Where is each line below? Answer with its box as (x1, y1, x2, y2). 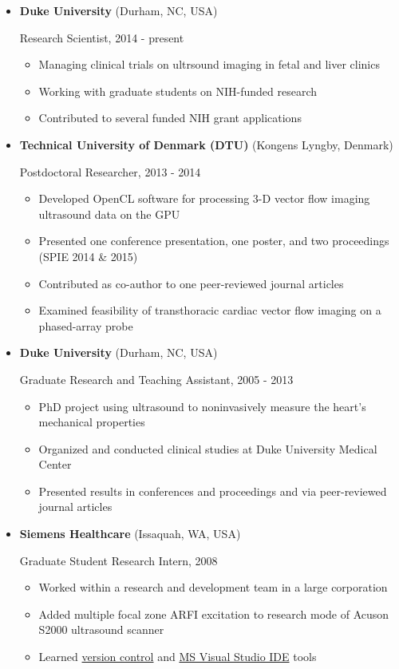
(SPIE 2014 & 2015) (38, 247, 138, 264)
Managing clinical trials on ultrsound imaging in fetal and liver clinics (38, 56, 380, 73)
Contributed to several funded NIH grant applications (38, 109, 302, 126)
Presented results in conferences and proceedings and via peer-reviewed (38, 482, 387, 499)
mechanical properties (38, 414, 145, 430)
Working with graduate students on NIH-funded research (38, 82, 318, 99)
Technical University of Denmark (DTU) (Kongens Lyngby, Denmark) (19, 136, 393, 152)
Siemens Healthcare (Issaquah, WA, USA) (19, 525, 241, 542)
